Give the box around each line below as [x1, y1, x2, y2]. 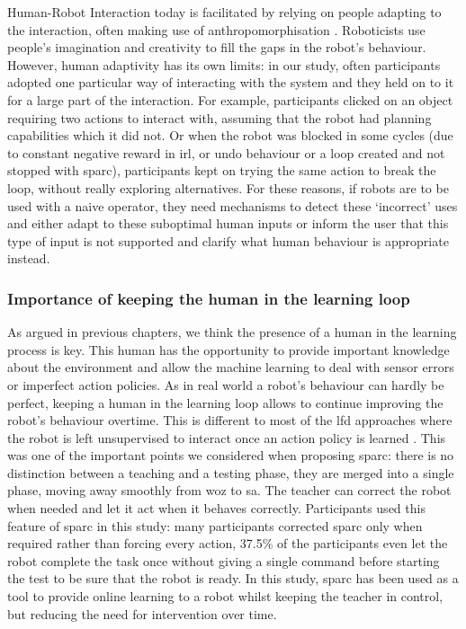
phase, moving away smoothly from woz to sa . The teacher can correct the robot [7, 481, 452, 500]
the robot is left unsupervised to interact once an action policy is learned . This [7, 428, 446, 447]
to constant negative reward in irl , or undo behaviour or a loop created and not [7, 143, 445, 162]
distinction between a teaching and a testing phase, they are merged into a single [7, 463, 454, 482]
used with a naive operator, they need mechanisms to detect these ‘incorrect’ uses [7, 196, 458, 215]
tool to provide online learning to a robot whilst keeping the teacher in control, [7, 587, 444, 606]
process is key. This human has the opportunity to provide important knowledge [7, 340, 450, 359]
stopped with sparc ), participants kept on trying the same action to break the [7, 161, 436, 180]
